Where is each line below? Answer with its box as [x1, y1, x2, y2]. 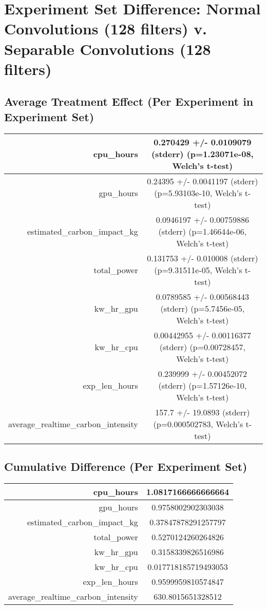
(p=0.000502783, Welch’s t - [153, 417, 252, 430]
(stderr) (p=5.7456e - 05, [160, 302, 245, 314]
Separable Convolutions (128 [4, 38, 211, 59]
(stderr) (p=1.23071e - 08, [151, 147, 254, 160]
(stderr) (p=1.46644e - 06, [158, 225, 247, 237]
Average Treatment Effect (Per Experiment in [4, 93, 254, 109]
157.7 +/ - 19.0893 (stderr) [155, 406, 250, 418]
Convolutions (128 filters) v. [4, 18, 207, 39]
